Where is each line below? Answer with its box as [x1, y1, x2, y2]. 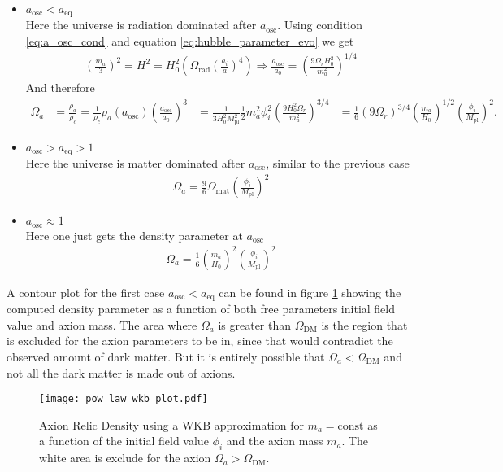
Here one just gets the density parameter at [25, 226, 243, 243]
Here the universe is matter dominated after [25, 155, 245, 172]
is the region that [321, 316, 408, 333]
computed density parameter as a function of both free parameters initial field [7, 300, 396, 317]
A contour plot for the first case [7, 283, 165, 300]
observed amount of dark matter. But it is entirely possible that [7, 347, 325, 365]
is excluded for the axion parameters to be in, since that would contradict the [7, 332, 393, 349]
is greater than [218, 316, 292, 333]
